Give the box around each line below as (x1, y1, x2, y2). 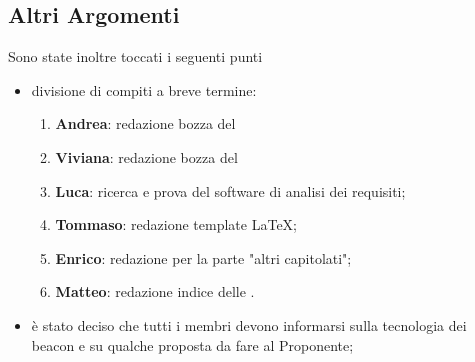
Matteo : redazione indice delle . (55, 281, 255, 302)
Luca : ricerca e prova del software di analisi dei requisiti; (55, 180, 406, 201)
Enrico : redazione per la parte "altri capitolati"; (55, 247, 352, 268)
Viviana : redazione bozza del (55, 146, 238, 167)
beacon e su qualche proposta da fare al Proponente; (31, 334, 354, 355)
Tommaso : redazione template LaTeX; (55, 214, 298, 235)
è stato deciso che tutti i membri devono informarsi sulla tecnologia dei (31, 314, 467, 335)
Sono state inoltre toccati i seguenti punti (8, 46, 263, 67)
